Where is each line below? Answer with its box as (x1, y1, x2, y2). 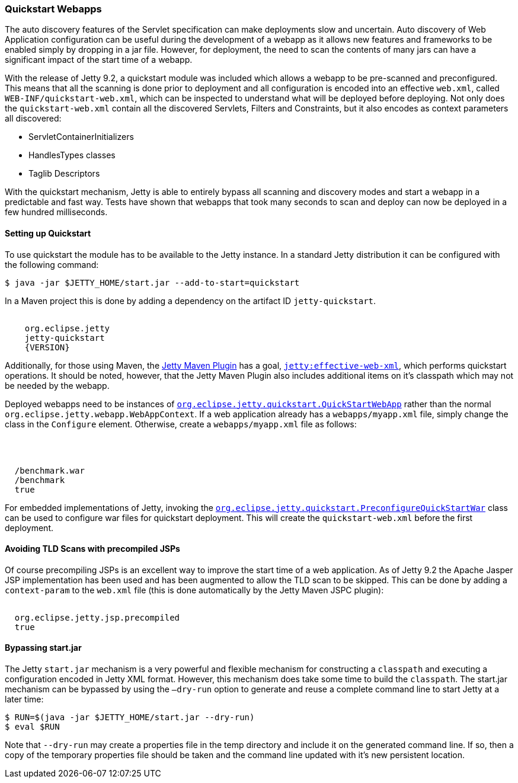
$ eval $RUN (5, 722, 60, 732)
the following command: (5, 259, 99, 270)
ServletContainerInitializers (28, 132, 134, 142)
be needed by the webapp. (5, 380, 110, 391)
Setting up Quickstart (5, 228, 91, 238)
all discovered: (5, 113, 62, 124)
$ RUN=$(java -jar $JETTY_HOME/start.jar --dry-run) (5, 712, 255, 723)
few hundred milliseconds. (5, 207, 108, 218)
